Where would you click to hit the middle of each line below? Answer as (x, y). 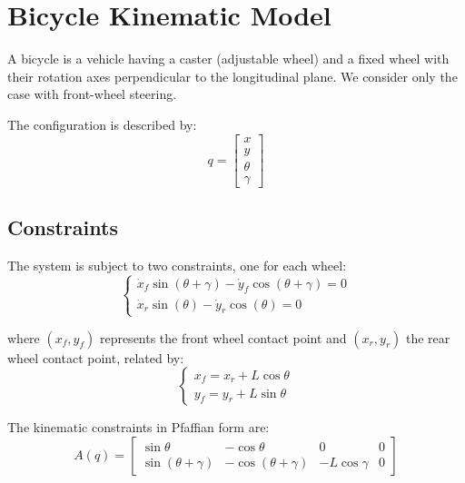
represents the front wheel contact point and (223, 337)
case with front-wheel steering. (92, 94)
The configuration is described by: (102, 124)
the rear (428, 337)
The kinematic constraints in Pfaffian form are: (139, 427)
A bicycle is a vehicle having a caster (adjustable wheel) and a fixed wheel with (228, 59)
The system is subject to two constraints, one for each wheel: (177, 265)
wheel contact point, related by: (96, 357)
